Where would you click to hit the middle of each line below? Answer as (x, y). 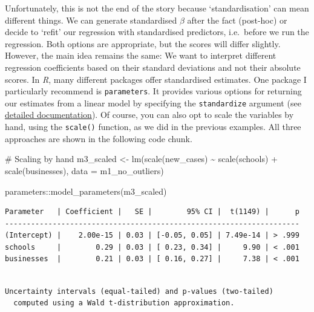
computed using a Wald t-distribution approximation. (124, 303)
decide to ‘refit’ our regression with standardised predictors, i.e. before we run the (157, 32)
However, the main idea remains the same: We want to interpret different (141, 55)
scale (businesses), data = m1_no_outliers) (84, 170)
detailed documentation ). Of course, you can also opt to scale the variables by (149, 115)
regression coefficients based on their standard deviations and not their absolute (153, 67)
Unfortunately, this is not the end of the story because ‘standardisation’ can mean (157, 8)
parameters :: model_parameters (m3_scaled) (86, 191)
